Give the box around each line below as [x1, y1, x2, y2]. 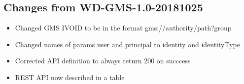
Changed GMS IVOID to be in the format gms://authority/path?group [15, 23, 232, 33]
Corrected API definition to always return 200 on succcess [15, 56, 191, 66]
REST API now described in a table [15, 72, 125, 82]
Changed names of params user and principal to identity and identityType [15, 39, 240, 49]
